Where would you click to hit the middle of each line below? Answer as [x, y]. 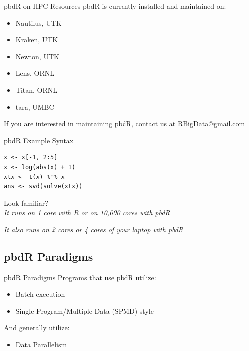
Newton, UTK [37, 56]
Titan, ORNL [37, 89]
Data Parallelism [41, 344]
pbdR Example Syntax [39, 140]
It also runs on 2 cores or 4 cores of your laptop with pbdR [94, 229]
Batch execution [40, 294]
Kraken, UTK [37, 40]
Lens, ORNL [35, 73]
